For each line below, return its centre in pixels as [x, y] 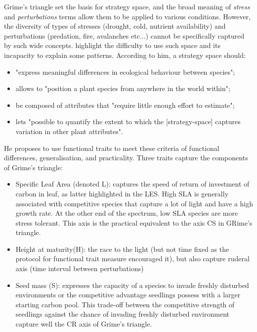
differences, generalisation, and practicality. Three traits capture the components [126, 158]
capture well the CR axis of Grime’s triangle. [84, 324]
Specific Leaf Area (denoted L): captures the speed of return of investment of [132, 184]
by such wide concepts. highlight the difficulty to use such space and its [112, 45]
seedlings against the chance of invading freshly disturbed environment [122, 314]
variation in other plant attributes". [69, 131]
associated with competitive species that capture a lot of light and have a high [134, 203]
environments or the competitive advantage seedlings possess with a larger [128, 295]
